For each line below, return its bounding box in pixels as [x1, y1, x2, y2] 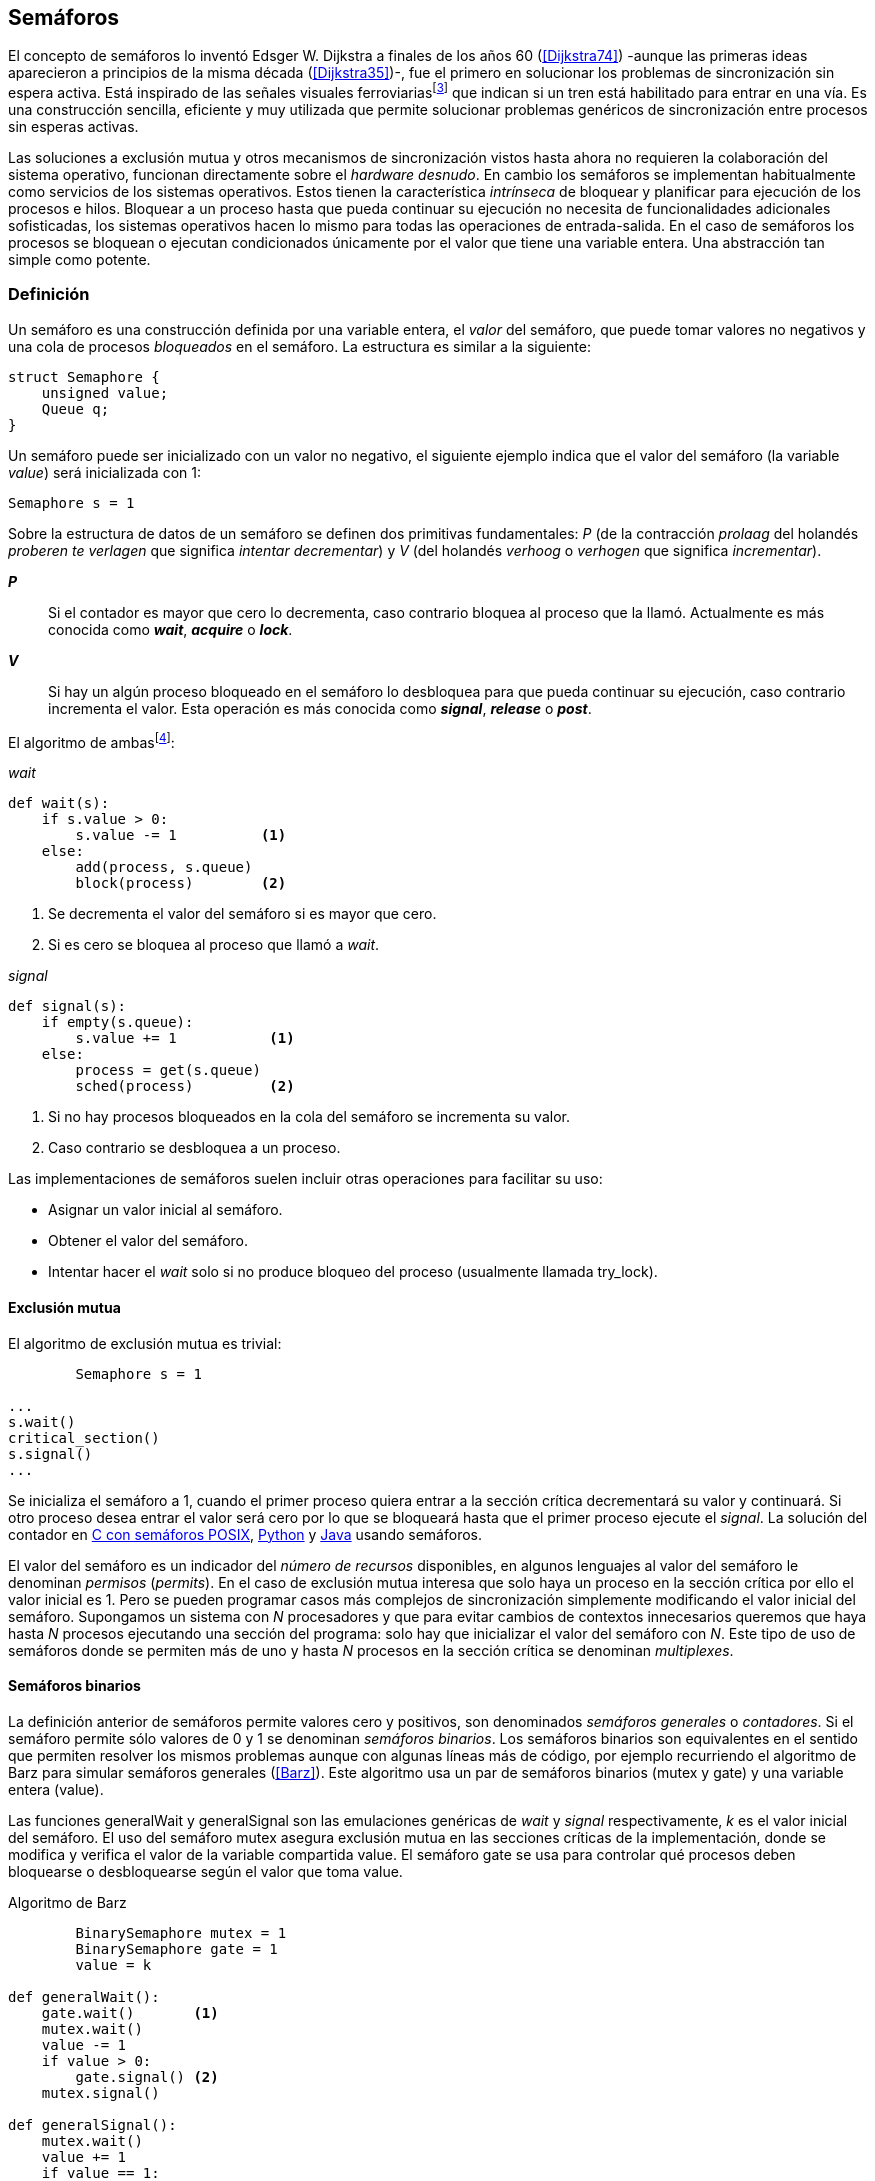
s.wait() [8, 1413, 76, 1430]
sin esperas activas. [8, 118, 139, 136]
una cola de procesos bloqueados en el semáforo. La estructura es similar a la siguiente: [8, 337, 592, 355]
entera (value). [8, 1780, 104, 1798]
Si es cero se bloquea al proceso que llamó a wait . [48, 936, 380, 954]
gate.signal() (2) [75, 2068, 219, 2085]
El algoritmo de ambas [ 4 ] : [8, 730, 175, 751]
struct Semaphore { [8, 368, 160, 385]
